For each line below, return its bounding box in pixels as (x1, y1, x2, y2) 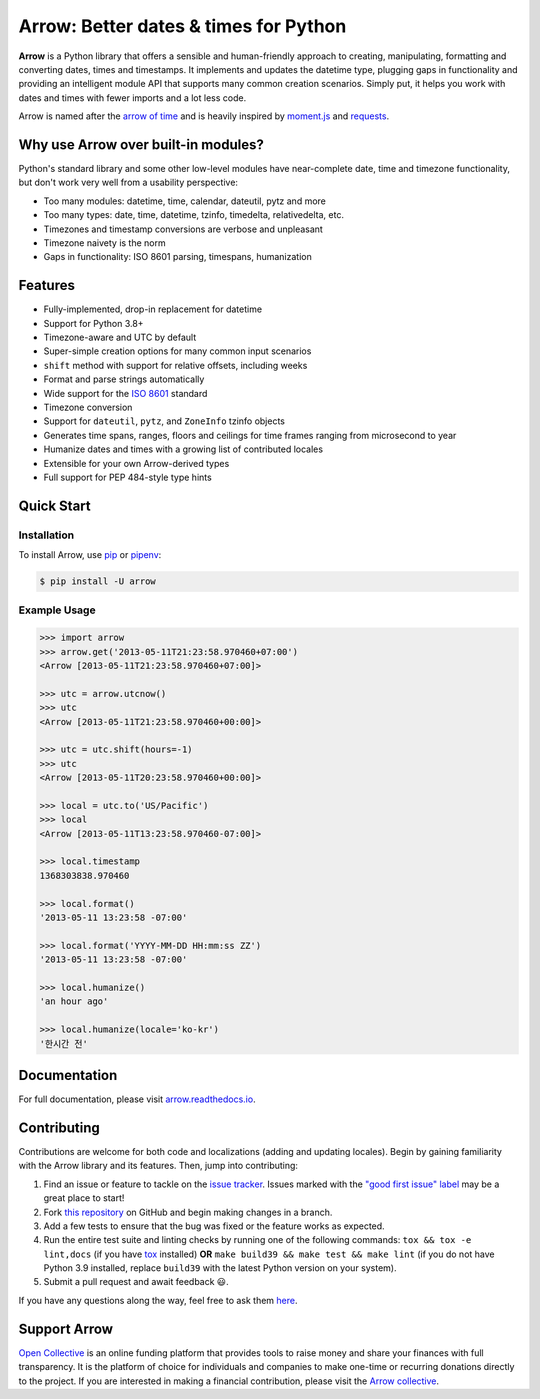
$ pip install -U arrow (39, 576, 157, 587)
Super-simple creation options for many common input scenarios (43, 345, 312, 357)
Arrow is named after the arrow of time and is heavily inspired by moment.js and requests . (18, 110, 390, 122)
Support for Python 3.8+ (43, 317, 144, 329)
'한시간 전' (39, 1038, 89, 1049)
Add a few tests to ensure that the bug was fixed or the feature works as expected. (43, 1220, 385, 1232)
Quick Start (18, 497, 91, 514)
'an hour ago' (39, 996, 109, 1007)
